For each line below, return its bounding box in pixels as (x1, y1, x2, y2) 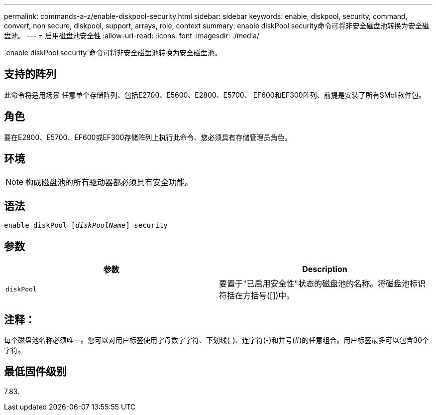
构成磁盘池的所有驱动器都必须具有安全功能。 (25, 177, 193, 187)
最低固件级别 (4, 365, 67, 378)
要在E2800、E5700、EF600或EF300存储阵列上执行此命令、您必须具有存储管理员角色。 (4, 133, 292, 141)
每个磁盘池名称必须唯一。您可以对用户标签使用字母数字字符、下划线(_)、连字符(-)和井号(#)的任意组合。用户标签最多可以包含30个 (4, 336, 429, 345)
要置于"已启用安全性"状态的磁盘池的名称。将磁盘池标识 (219, 278, 426, 289)
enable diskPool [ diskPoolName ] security (4, 221, 168, 230)
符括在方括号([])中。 (219, 290, 295, 301)
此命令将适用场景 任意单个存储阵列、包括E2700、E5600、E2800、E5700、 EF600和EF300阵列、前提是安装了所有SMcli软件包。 (4, 90, 426, 99)
